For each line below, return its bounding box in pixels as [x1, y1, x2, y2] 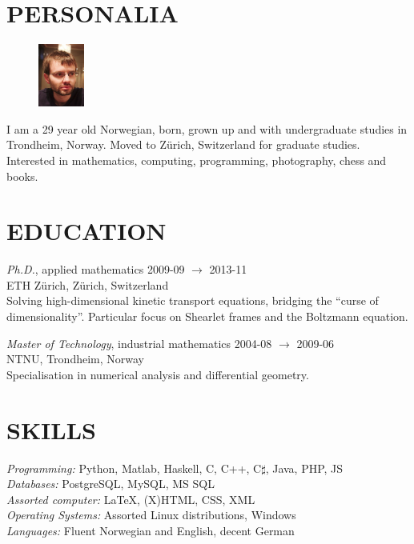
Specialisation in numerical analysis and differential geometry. [6, 366, 309, 382]
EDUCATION [6, 214, 167, 247]
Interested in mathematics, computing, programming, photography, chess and [6, 151, 387, 168]
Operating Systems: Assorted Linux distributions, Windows [6, 506, 296, 523]
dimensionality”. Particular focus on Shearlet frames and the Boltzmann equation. [6, 308, 408, 325]
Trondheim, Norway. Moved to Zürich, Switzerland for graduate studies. [6, 136, 360, 153]
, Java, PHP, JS [265, 459, 344, 476]
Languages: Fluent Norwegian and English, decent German [6, 522, 295, 538]
